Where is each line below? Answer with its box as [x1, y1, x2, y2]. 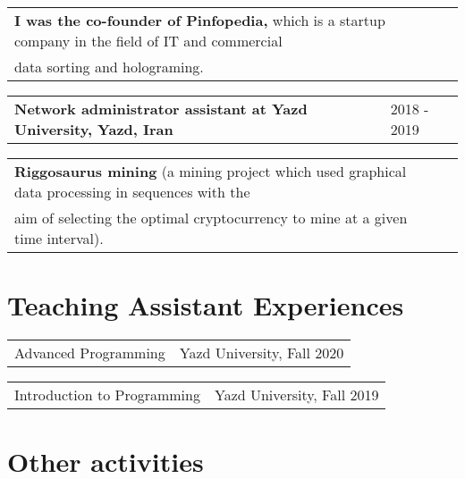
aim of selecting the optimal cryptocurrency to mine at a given [14, 207, 408, 228]
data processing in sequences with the [14, 181, 250, 202]
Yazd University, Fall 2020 [179, 342, 344, 364]
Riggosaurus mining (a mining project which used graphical [14, 161, 407, 181]
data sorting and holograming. [14, 56, 204, 77]
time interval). [14, 228, 104, 248]
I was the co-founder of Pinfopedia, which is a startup [14, 10, 385, 30]
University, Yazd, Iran [14, 119, 173, 139]
